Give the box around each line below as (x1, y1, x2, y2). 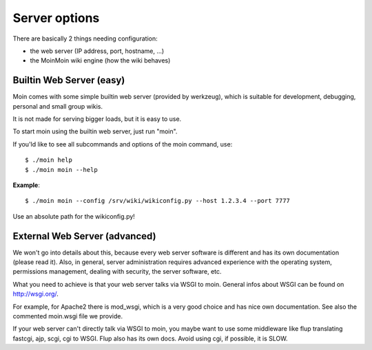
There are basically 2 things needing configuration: (12, 34, 158, 43)
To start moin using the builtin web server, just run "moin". (12, 127, 178, 135)
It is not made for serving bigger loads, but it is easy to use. (12, 115, 182, 123)
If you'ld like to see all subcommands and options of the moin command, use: (12, 140, 233, 148)
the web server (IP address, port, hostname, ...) (30, 47, 165, 55)
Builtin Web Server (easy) (12, 74, 125, 86)
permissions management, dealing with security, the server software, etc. (12, 267, 222, 276)
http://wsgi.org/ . (12, 289, 59, 298)
